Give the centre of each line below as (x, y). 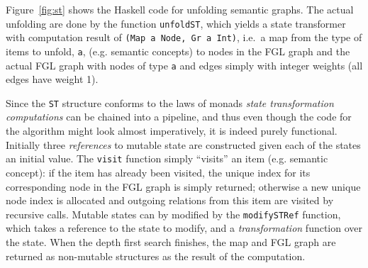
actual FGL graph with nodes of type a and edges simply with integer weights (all (184, 65)
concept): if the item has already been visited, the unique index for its (158, 172)
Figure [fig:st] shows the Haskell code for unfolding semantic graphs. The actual (180, 9)
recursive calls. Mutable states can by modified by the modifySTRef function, (173, 214)
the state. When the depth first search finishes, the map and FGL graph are (171, 241)
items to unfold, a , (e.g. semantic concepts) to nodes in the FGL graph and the (178, 51)
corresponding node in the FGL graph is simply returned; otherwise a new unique (183, 186)
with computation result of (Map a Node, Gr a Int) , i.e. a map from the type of (184, 37)
